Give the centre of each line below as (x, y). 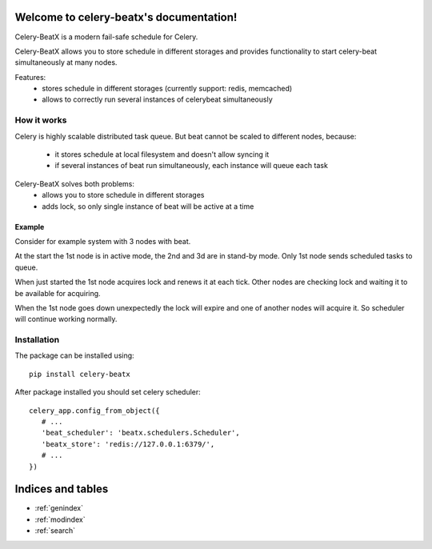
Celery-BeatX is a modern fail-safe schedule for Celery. (106, 37)
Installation (37, 340)
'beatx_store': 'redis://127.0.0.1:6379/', (128, 444)
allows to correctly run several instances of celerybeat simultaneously (157, 99)
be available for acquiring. (58, 293)
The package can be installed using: (75, 355)
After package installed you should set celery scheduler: (108, 392)
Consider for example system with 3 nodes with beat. (103, 241)
